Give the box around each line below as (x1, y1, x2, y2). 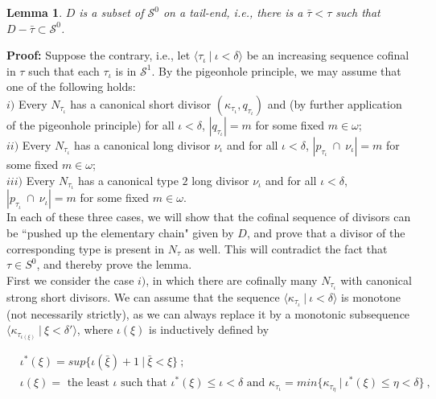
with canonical (340, 271, 412, 288)
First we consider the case (6, 271, 134, 288)
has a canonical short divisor (70, 95, 212, 112)
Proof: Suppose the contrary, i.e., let (6, 47, 191, 64)
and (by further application (267, 95, 402, 112)
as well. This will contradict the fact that (184, 240, 388, 257)
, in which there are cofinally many (146, 271, 318, 288)
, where (76, 321, 113, 338)
